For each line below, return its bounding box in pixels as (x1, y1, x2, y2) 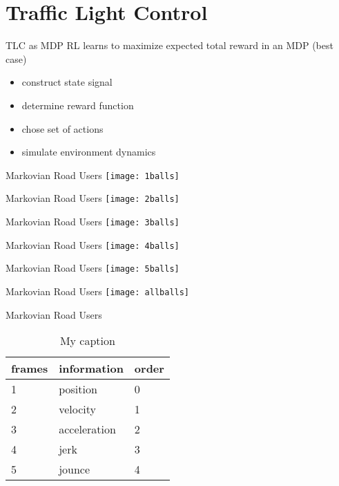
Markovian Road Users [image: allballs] (6, 283, 190, 298)
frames (11, 360, 48, 377)
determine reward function (21, 97, 134, 112)
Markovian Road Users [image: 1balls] (6, 167, 180, 182)
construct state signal (21, 75, 113, 89)
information (59, 360, 124, 377)
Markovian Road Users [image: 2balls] (6, 191, 180, 205)
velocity (59, 401, 96, 418)
